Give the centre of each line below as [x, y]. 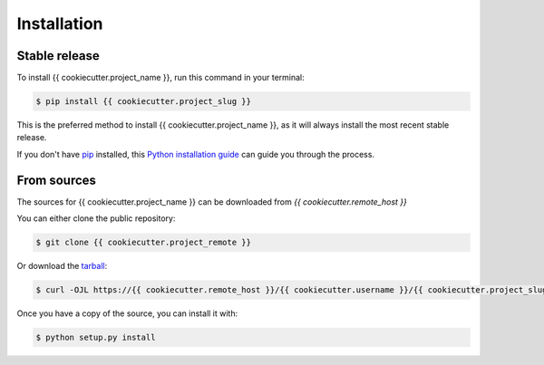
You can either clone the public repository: [96, 218]
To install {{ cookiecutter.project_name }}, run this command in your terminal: [161, 78]
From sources [57, 180]
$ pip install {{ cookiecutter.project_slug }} [143, 101]
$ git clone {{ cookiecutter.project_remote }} [143, 243]
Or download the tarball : [62, 266]
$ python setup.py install [96, 338]
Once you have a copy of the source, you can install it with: [127, 313]
